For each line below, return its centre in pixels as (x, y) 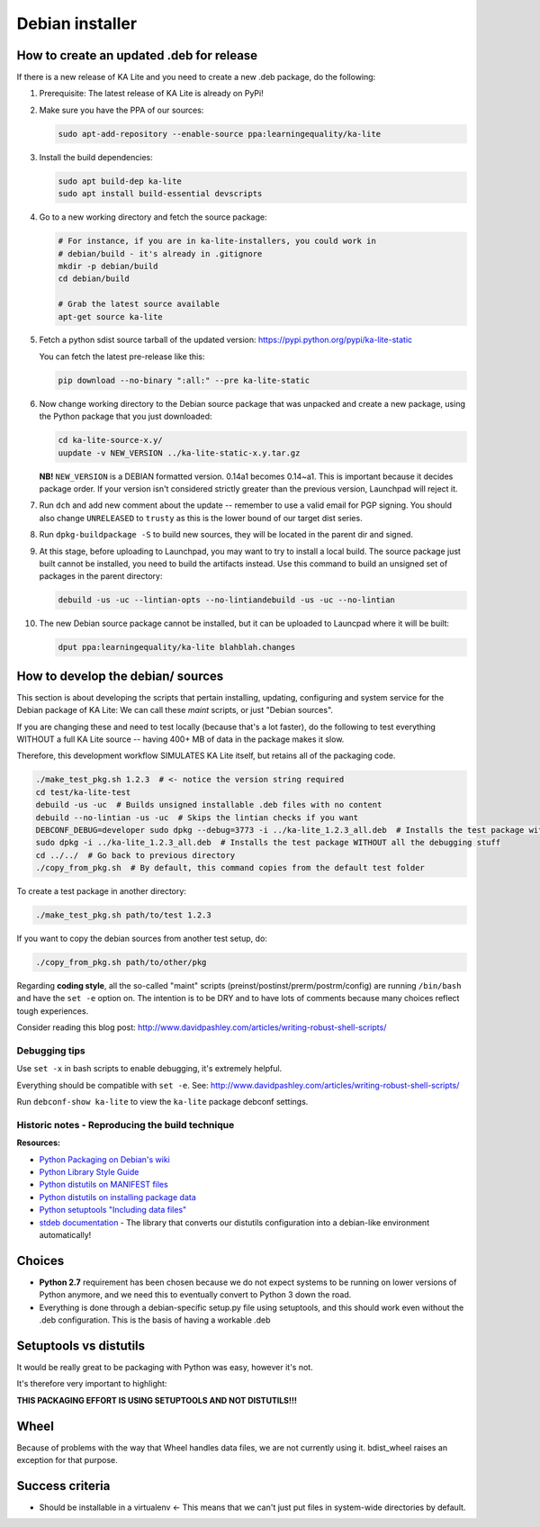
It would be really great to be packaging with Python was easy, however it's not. (165, 1367)
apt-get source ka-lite (111, 316)
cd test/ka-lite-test (83, 792)
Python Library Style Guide (89, 1172)
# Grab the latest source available (139, 304)
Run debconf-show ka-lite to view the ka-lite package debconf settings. (162, 1102)
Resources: (38, 1143)
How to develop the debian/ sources (120, 676)
